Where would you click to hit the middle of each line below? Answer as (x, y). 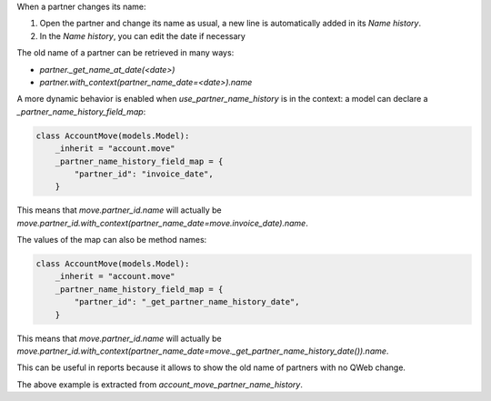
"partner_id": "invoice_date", (144, 174)
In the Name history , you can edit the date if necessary (142, 35)
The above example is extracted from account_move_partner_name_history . (160, 384)
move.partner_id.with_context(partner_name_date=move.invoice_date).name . (162, 223)
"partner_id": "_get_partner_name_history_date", (187, 302)
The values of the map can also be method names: (112, 240)
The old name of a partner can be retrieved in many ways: (125, 53)
